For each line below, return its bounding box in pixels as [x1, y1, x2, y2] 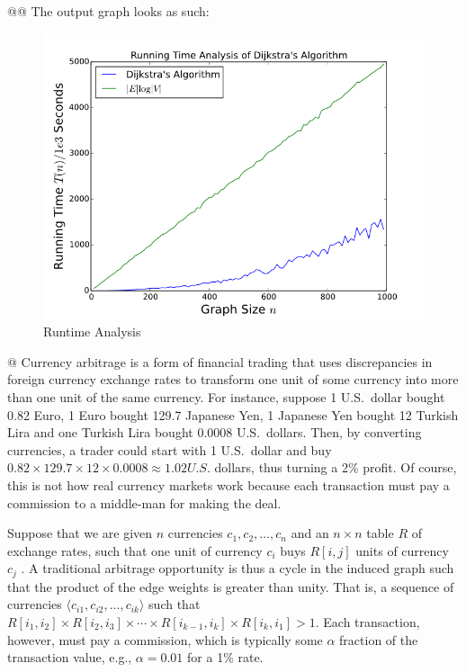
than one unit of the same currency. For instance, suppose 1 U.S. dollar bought [7, 387, 445, 406]
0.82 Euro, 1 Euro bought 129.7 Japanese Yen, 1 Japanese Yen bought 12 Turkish [7, 405, 459, 424]
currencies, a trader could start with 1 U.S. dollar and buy [7, 440, 332, 459]
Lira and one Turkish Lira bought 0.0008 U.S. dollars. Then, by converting [7, 423, 422, 442]
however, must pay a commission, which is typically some [7, 630, 323, 649]
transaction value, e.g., [7, 648, 132, 667]
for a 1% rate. [187, 648, 264, 667]
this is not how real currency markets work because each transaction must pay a [7, 475, 450, 494]
